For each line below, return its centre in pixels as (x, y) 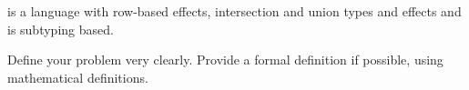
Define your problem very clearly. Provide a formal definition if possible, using (225, 60)
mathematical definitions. (78, 77)
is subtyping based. (61, 29)
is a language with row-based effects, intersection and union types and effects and (234, 11)
